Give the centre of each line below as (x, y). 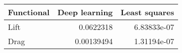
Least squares (147, 12)
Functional (29, 12)
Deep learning (85, 12)
